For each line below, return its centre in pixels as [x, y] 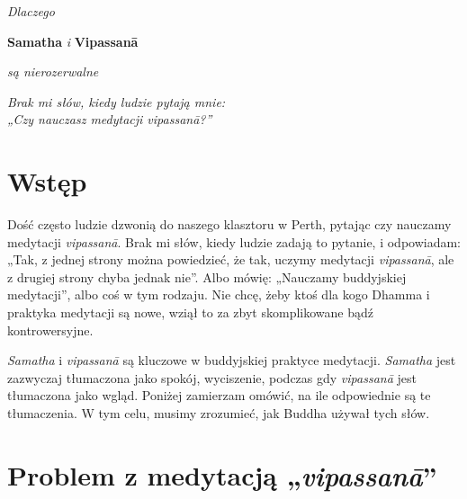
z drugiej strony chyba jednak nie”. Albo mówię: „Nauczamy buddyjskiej [207, 276]
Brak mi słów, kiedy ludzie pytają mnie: [117, 101]
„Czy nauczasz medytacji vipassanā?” [110, 119]
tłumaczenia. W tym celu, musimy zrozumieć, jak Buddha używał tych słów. [219, 413]
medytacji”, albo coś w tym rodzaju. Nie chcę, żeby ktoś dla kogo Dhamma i [219, 294]
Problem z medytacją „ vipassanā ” [222, 475]
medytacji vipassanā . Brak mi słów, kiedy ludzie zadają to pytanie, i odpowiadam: [234, 241]
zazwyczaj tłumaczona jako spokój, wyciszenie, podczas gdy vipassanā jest [212, 377]
